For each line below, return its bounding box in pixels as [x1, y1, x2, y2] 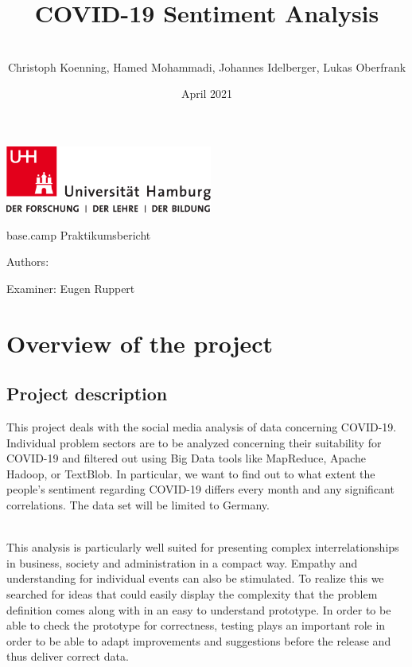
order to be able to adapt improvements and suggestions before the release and [6, 632, 391, 649]
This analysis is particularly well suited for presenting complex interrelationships [6, 539, 399, 556]
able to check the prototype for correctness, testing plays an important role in [6, 617, 386, 634]
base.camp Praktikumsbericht [6, 226, 151, 243]
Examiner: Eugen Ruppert [6, 279, 135, 296]
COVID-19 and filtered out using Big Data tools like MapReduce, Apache [6, 450, 367, 466]
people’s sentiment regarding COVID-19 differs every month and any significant [6, 481, 395, 497]
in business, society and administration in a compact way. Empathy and [6, 554, 358, 571]
